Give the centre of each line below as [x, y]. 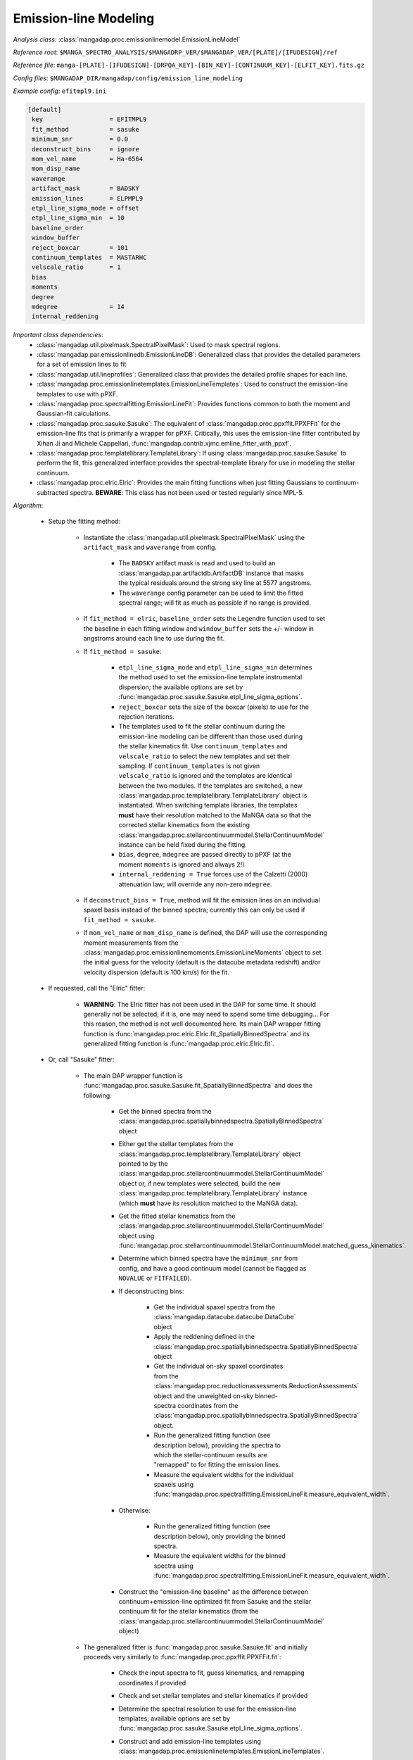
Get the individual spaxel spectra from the [215, 1307]
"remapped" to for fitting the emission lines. [217, 1465]
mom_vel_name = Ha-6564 [88, 159]
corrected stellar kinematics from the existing [184, 825]
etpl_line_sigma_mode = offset [86, 208]
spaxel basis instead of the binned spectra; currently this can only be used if [194, 910]
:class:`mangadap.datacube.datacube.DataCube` [225, 1317]
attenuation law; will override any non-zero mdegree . [195, 884]
